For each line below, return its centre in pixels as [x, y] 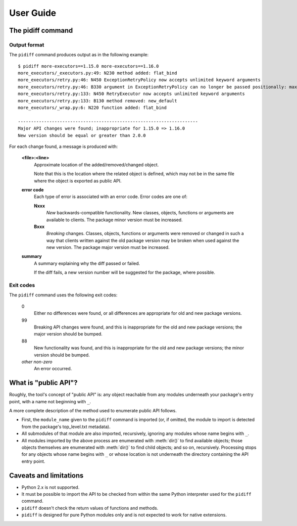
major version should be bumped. [68, 334]
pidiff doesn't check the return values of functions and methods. [90, 508]
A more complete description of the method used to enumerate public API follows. [93, 410]
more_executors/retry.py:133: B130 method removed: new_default [98, 101]
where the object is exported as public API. [78, 181]
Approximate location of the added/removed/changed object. [96, 165]
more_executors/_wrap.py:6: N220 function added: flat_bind [92, 108]
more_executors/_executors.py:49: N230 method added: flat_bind [98, 73]
